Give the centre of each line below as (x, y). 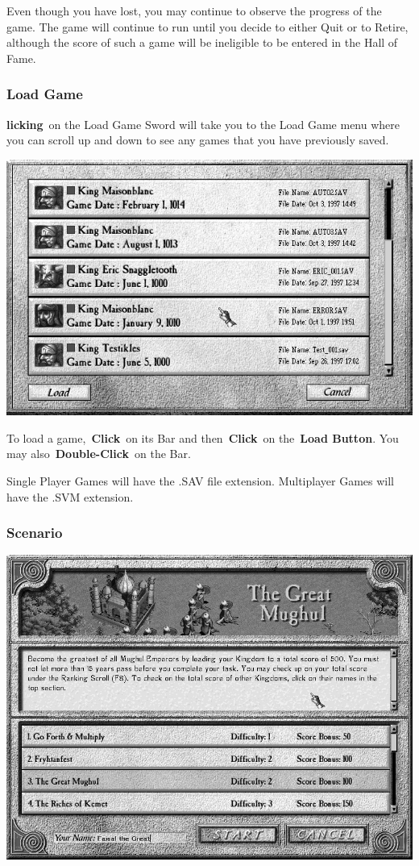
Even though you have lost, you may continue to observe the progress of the (194, 10)
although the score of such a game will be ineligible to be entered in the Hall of (202, 42)
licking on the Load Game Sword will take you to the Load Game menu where (203, 124)
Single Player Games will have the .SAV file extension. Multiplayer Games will (200, 480)
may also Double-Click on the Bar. (99, 454)
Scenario (35, 533)
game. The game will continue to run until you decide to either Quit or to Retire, (207, 26)
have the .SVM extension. (70, 496)
